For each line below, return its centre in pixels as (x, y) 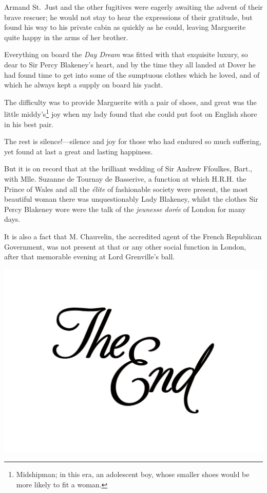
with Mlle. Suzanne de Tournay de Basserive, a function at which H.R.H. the (125, 178)
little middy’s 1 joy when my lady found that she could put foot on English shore (131, 113)
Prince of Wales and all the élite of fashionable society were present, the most (126, 189)
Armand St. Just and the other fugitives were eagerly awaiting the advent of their (133, 7)
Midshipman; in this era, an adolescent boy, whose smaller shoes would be (133, 474)
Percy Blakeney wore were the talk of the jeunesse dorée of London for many (125, 209)
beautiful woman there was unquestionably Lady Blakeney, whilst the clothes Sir (131, 199)
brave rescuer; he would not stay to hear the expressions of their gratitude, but (128, 17)
